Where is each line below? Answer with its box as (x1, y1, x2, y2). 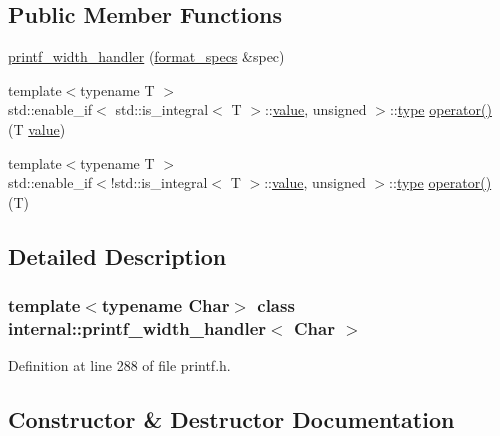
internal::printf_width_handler (8, 315, 267, 340)
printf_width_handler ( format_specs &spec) (8, 46, 285, 67)
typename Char (101, 293, 230, 318)
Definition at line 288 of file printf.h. (8, 355, 231, 376)
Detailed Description (8, 240, 227, 271)
